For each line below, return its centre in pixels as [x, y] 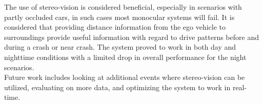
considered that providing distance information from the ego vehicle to [115, 27]
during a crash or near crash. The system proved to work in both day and [120, 47]
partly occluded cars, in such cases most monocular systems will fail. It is [119, 17]
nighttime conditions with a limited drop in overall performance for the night [125, 57]
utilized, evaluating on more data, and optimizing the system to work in [117, 87]
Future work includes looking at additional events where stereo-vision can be [125, 77]
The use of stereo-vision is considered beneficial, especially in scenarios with [123, 7]
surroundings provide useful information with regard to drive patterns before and [131, 37]
